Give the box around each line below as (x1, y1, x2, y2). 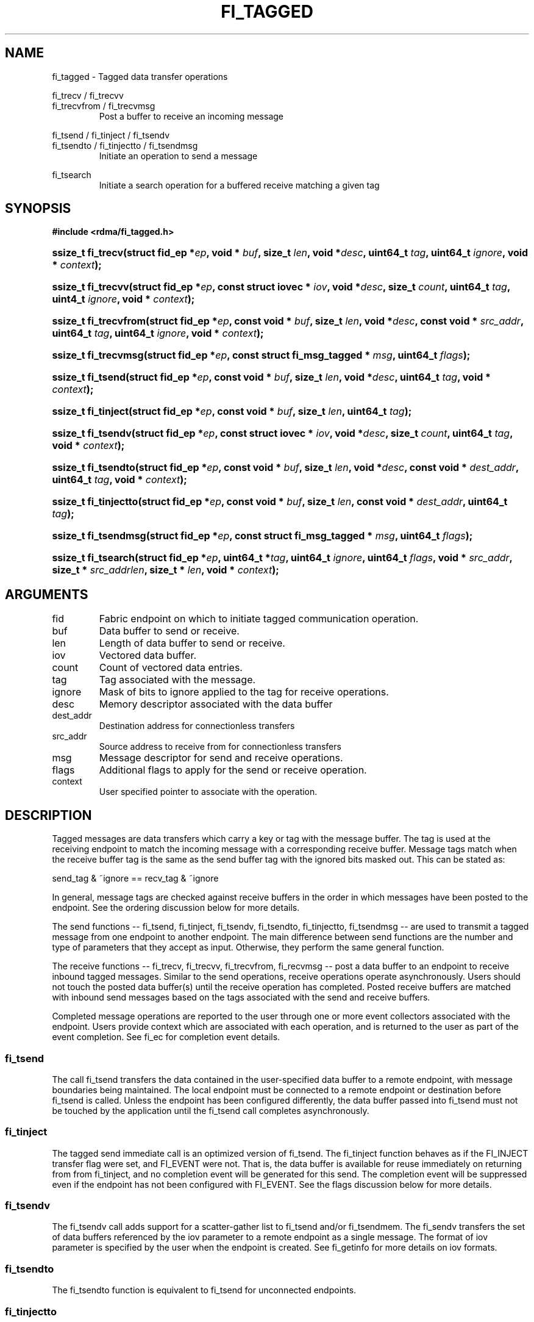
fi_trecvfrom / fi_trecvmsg (52, 100, 155, 111)
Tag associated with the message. (99, 674, 256, 686)
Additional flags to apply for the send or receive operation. (99, 764, 367, 777)
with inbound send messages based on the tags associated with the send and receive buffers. (52, 992, 430, 1003)
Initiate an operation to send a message (99, 150, 258, 161)
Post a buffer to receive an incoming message (99, 110, 283, 121)
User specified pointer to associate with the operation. (99, 786, 318, 797)
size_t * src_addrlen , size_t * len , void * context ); (52, 564, 279, 577)
